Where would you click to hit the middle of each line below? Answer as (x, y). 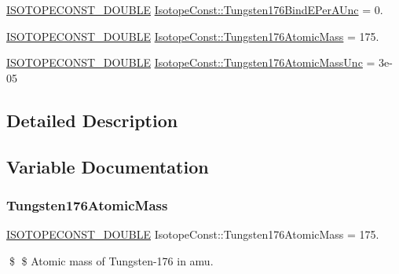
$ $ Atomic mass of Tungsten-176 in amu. (111, 260)
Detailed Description (92, 120)
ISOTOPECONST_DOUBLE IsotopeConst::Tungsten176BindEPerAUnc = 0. (195, 9)
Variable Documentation (108, 166)
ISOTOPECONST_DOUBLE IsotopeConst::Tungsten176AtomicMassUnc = (191, 62)
